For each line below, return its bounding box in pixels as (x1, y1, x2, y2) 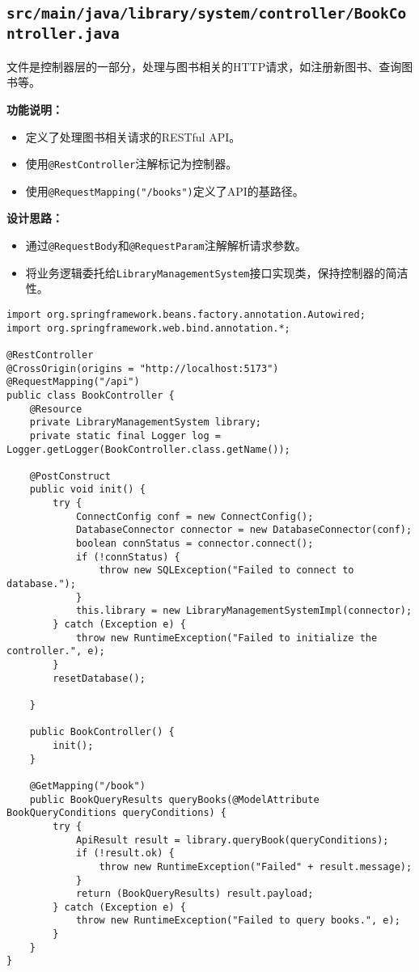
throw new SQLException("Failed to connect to (99, 564, 354, 577)
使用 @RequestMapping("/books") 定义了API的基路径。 (25, 182, 304, 199)
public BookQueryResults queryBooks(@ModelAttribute (29, 793, 320, 805)
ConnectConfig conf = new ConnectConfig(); (75, 510, 314, 522)
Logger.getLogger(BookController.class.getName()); (6, 443, 290, 455)
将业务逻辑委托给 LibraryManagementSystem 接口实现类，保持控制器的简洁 (25, 264, 408, 281)
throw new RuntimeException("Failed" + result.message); (99, 860, 413, 873)
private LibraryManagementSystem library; (29, 416, 261, 429)
